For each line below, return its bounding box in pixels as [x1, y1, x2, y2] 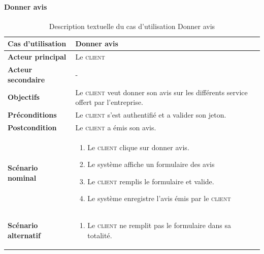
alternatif [8, 230, 41, 240]
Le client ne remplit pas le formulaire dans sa [87, 220, 231, 231]
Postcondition [8, 122, 57, 132]
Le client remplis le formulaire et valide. [87, 176, 214, 186]
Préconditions [8, 109, 57, 120]
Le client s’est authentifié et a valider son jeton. [75, 109, 226, 120]
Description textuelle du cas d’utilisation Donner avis [49, 20, 215, 31]
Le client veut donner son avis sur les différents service [75, 87, 248, 97]
